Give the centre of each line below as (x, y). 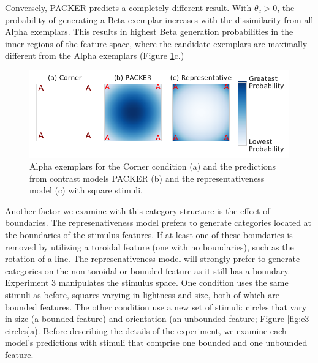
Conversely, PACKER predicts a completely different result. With (128, 7)
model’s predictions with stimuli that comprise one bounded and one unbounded (156, 342)
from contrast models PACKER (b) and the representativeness (147, 178)
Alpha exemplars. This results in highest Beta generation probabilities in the (149, 32)
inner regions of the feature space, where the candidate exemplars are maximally (156, 43)
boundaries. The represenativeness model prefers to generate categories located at (158, 223)
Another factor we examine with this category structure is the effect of (138, 210)
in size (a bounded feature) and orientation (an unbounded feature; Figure (145, 319)
